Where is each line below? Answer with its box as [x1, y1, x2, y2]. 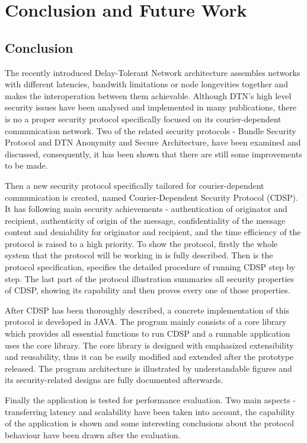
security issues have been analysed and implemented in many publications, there [5, 101, 297, 113]
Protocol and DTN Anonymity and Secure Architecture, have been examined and [5, 136, 301, 148]
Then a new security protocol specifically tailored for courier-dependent [5, 179, 264, 191]
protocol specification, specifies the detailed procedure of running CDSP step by [5, 261, 296, 273]
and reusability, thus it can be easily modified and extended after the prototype [5, 350, 294, 363]
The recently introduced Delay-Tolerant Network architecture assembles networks [5, 66, 300, 78]
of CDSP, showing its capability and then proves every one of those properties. [5, 284, 290, 296]
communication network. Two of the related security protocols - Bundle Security [5, 124, 296, 137]
